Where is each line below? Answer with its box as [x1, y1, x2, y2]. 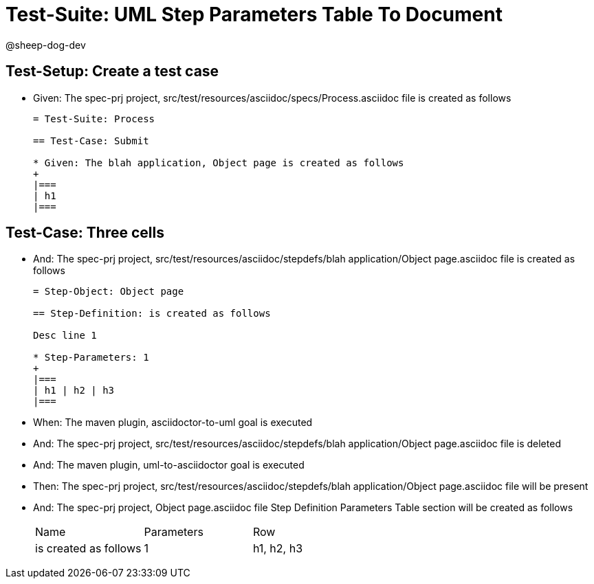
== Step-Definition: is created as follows [33, 308, 271, 319]
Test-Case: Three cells [5, 224, 164, 242]
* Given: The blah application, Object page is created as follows [33, 157, 404, 168]
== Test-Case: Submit [33, 135, 149, 146]
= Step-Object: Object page [33, 286, 184, 297]
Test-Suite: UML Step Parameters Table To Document [5, 3, 503, 26]
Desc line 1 [33, 330, 97, 341]
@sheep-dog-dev [5, 38, 86, 51]
